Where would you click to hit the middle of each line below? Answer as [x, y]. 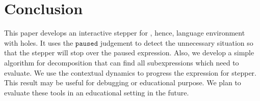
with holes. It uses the [39, 42]
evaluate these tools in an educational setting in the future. [97, 92]
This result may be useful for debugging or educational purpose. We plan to [123, 82]
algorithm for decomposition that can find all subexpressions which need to [122, 62]
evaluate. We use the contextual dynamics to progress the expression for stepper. [130, 72]
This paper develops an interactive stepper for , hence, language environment [125, 33]
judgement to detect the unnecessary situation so [177, 42]
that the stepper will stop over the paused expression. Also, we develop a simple [129, 53]
